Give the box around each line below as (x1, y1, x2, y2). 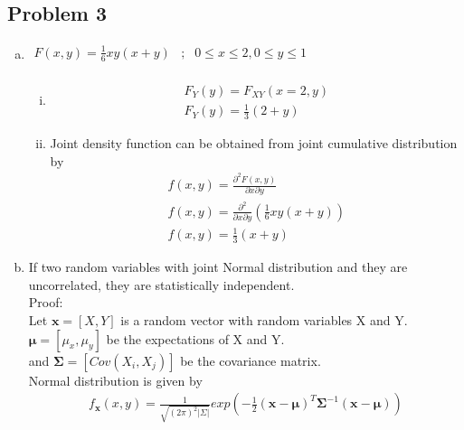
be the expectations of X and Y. (106, 329, 285, 348)
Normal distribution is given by (28, 370, 203, 389)
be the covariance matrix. (180, 351, 321, 369)
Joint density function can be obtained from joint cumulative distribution (50, 134, 458, 153)
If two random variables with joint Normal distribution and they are (28, 257, 408, 276)
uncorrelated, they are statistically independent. (28, 275, 295, 294)
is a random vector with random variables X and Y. (120, 311, 408, 330)
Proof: (28, 293, 63, 312)
